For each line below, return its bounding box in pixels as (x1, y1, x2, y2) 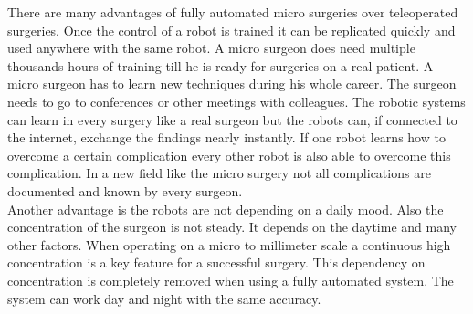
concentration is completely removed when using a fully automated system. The (7, 270, 454, 289)
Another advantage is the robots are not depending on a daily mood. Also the (7, 199, 444, 218)
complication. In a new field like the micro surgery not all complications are (7, 163, 431, 183)
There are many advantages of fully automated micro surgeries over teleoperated (7, 3, 458, 21)
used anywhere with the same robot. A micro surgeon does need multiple (7, 38, 415, 58)
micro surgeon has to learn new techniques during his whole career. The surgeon (7, 74, 457, 93)
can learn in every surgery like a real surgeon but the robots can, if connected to (7, 110, 457, 129)
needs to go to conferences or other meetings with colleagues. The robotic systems (7, 91, 466, 110)
